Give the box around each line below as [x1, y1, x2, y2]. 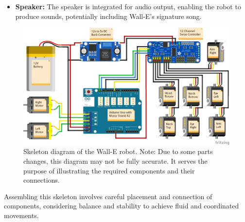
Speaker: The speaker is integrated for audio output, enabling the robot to [15, 1, 241, 11]
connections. [23, 175, 60, 185]
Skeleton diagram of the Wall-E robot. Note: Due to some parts [23, 146, 213, 156]
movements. [4, 210, 39, 220]
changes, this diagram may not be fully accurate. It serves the [23, 155, 208, 166]
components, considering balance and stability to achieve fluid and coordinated [4, 201, 239, 211]
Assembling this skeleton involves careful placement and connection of [4, 191, 212, 201]
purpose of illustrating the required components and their [23, 165, 195, 175]
